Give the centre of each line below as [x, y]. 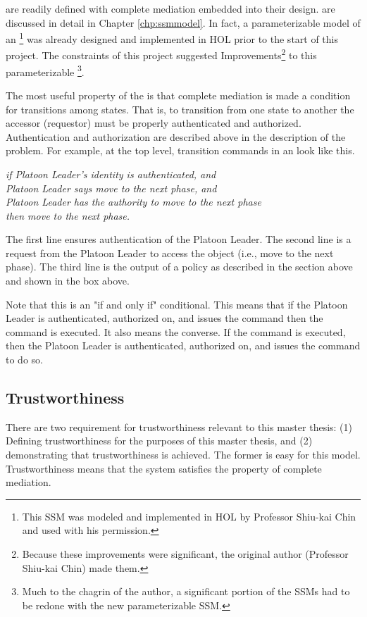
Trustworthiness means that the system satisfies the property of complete [164, 468]
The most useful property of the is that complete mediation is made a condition [178, 95]
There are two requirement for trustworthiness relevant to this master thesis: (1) [179, 426]
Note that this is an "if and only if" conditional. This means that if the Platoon [177, 304]
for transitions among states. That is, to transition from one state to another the [180, 109]
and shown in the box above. [68, 281]
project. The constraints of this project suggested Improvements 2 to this [161, 54]
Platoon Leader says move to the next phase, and [111, 188]
